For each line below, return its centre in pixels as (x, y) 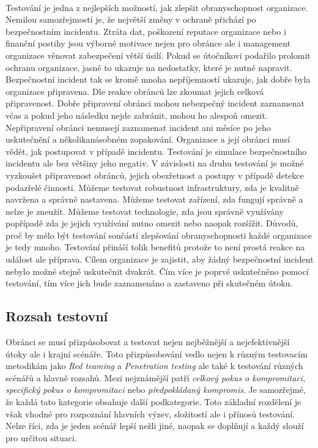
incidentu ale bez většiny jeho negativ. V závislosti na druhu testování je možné (155, 163)
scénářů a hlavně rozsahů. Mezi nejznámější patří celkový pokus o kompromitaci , (156, 377)
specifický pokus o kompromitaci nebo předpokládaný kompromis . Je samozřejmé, (156, 390)
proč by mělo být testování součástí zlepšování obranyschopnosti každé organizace (159, 235)
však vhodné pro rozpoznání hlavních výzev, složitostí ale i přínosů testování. (150, 413)
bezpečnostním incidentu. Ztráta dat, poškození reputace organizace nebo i (146, 31)
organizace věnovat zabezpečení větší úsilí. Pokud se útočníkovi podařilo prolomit (158, 55)
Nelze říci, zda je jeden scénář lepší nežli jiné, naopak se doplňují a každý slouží (155, 426)
